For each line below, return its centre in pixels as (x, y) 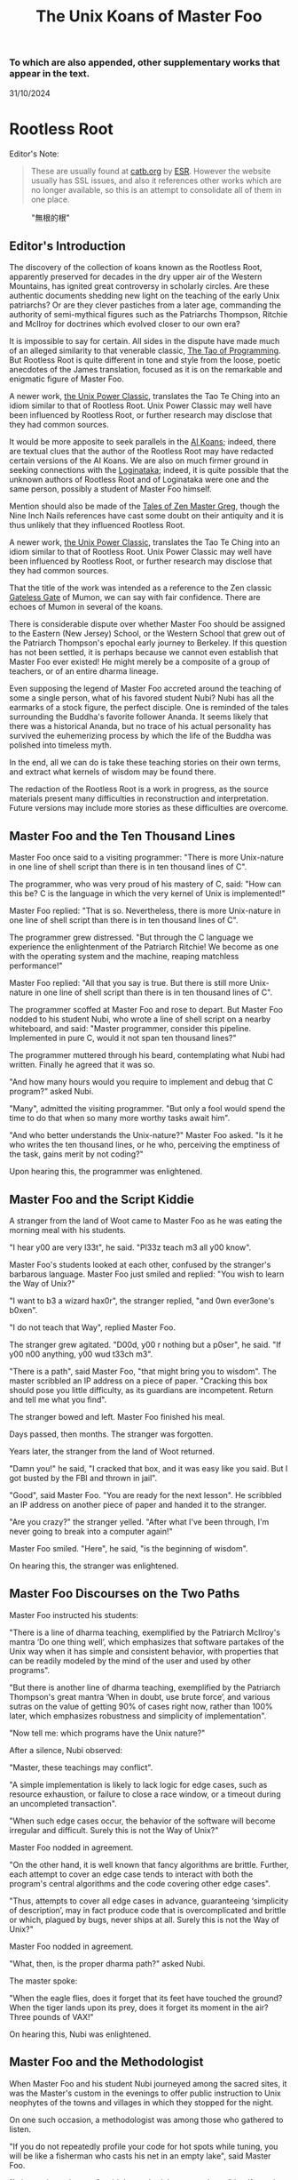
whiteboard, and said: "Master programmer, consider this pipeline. (130, 1029)
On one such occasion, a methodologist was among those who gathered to (146, 2120)
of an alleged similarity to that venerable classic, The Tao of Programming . (145, 351)
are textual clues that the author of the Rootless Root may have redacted (141, 452)
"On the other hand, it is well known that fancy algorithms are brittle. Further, (149, 1864)
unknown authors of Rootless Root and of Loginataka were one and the (139, 480)
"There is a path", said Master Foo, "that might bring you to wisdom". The (143, 1371)
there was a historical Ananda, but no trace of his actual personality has (141, 726)
